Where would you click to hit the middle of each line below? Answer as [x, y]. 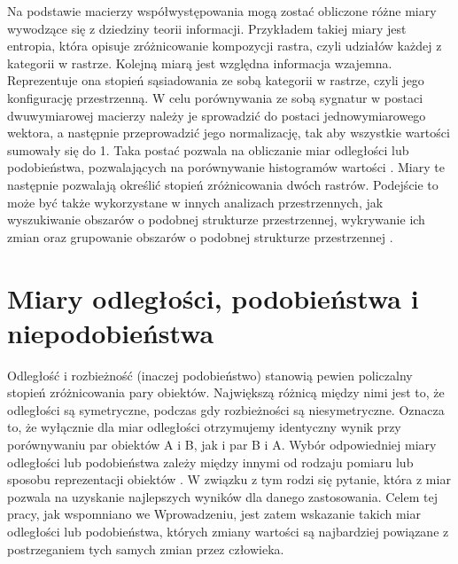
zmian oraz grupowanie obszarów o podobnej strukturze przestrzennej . [200, 236]
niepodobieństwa [111, 332]
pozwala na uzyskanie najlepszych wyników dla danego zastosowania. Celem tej [222, 496]
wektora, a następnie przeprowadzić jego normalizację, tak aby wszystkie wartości [229, 133]
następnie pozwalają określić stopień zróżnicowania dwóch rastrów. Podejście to [223, 184]
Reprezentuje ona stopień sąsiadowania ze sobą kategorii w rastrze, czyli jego [216, 80]
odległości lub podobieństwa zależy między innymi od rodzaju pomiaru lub [210, 462]
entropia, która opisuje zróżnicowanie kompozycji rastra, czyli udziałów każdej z [225, 46]
